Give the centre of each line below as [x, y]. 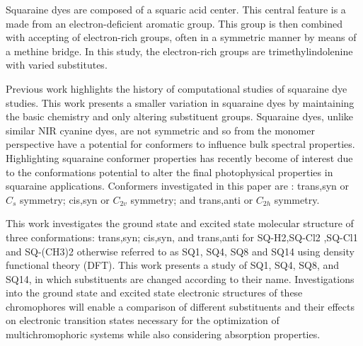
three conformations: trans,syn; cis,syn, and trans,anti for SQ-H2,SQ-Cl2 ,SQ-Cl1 [182, 237]
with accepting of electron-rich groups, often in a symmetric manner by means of [181, 37]
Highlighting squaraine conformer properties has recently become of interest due [179, 157]
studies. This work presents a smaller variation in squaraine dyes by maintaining [180, 102]
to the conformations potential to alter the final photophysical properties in [169, 172]
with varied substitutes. [57, 65]
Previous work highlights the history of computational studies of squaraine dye [177, 88]
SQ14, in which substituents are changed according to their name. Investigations [180, 278]
